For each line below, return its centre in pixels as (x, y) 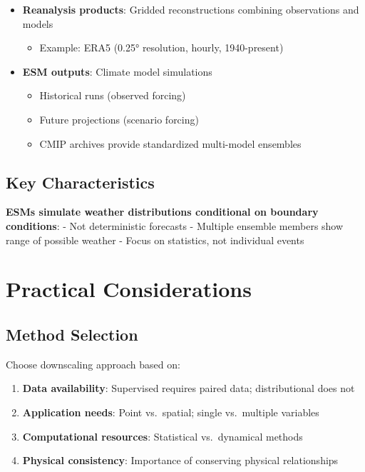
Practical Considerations (129, 289)
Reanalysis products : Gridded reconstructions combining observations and (191, 9)
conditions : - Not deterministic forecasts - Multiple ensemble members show (175, 225)
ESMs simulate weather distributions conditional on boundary (162, 212)
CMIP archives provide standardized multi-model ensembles (170, 143)
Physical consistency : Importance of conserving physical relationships (180, 460)
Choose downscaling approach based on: (93, 364)
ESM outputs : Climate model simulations (117, 71)
